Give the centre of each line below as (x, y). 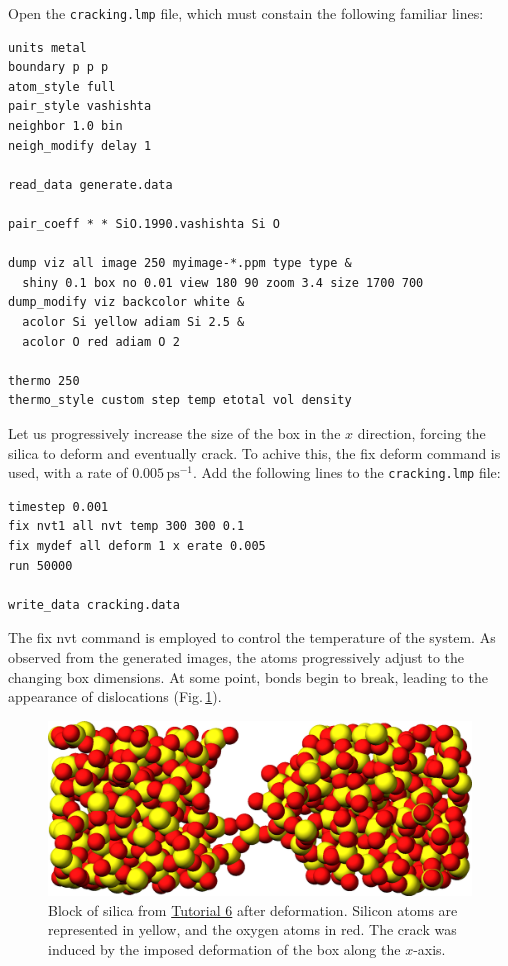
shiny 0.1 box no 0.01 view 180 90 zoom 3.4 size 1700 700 (223, 282)
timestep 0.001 (58, 506)
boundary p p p (58, 67)
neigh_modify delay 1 (80, 145)
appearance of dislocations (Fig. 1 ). (115, 696)
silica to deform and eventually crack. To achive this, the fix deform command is (254, 452)
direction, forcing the (421, 432)
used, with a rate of (68, 472)
